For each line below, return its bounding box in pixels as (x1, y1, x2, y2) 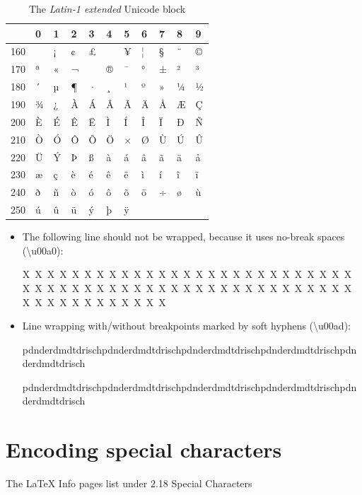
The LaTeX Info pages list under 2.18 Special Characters (6, 476, 252, 491)
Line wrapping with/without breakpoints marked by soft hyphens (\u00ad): (22, 318, 351, 333)
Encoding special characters (6, 435, 282, 464)
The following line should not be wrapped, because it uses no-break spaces (22, 229, 345, 244)
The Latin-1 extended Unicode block (28, 1, 186, 16)
